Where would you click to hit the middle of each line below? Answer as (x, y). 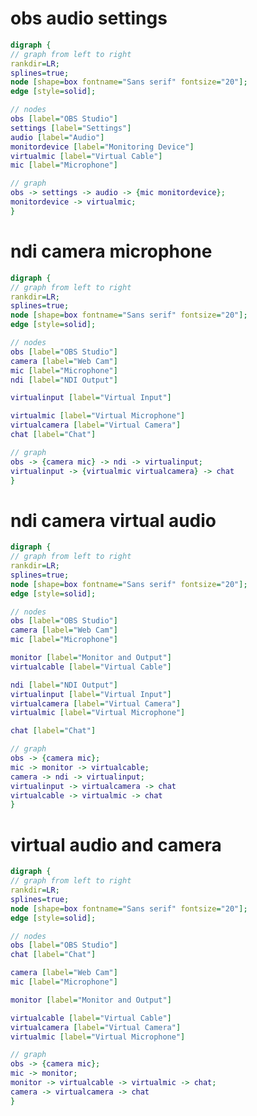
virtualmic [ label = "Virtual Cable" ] (86, 156)
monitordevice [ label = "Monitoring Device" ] (102, 147)
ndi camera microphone (111, 251)
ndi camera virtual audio (113, 520)
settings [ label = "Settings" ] (71, 128)
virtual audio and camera (116, 844)
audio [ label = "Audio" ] (57, 137)
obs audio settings (89, 18)
